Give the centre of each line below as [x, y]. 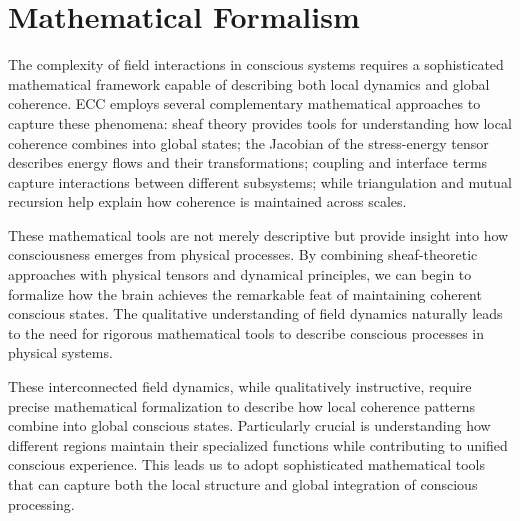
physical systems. [60, 352]
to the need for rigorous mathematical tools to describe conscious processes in [246, 332]
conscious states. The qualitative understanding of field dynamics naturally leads [255, 313]
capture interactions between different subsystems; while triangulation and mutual [260, 181]
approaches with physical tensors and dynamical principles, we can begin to [240, 274]
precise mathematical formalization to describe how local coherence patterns [242, 405]
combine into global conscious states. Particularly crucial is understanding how [249, 425]
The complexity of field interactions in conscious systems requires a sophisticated [256, 64]
